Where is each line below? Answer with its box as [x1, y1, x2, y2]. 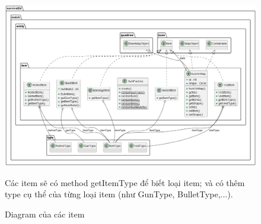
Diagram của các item [5, 207, 85, 220]
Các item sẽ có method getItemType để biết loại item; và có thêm [5, 176, 245, 188]
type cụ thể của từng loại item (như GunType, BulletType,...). [5, 188, 233, 200]
